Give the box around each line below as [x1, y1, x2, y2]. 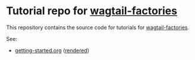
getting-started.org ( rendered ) [14, 46, 90, 54]
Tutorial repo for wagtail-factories [6, 4, 177, 18]
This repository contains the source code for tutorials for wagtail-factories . [6, 24, 190, 31]
